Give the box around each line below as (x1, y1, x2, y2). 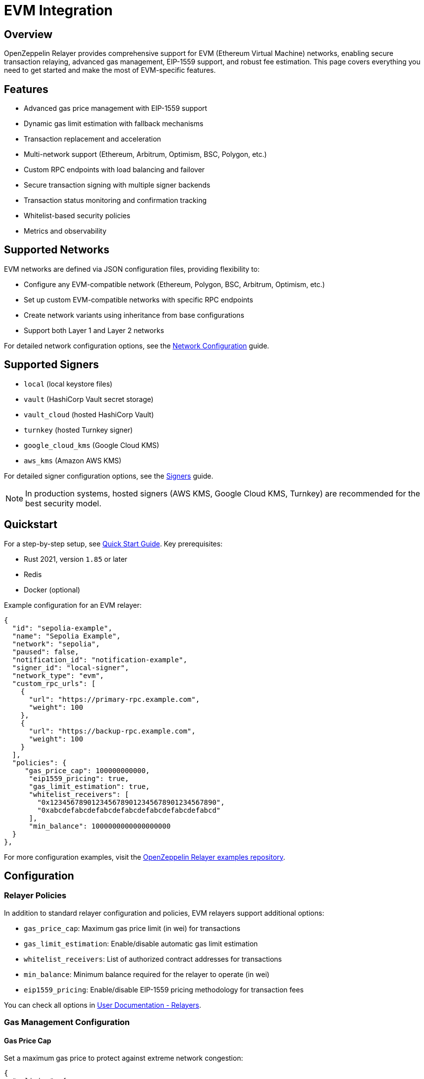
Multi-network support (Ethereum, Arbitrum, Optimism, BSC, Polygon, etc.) (24, 150, 267, 159)
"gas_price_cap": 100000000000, (25, 766, 150, 775)
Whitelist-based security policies (24, 211, 130, 220)
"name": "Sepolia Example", (12, 632, 121, 640)
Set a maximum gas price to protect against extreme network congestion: (4, 1054, 243, 1063)
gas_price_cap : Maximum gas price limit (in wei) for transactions (24, 924, 241, 932)
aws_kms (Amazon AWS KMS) (24, 456, 122, 465)
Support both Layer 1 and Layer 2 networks (24, 326, 164, 335)
